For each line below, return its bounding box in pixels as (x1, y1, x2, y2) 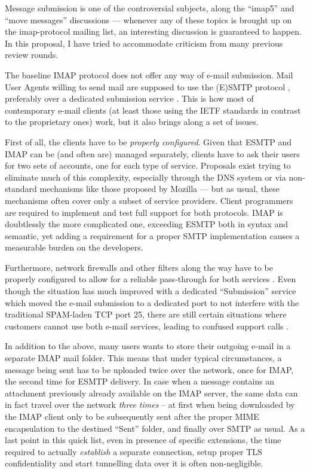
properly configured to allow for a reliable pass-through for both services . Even (5, 273, 296, 285)
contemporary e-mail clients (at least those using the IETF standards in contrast (5, 103, 301, 116)
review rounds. (5, 48, 59, 61)
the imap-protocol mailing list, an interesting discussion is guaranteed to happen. (5, 25, 302, 38)
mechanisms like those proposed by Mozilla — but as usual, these (39, 182, 280, 195)
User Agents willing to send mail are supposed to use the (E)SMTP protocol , (5, 80, 290, 93)
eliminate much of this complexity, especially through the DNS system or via (5, 170, 286, 183)
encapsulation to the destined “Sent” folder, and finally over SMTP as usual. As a (5, 422, 305, 434)
